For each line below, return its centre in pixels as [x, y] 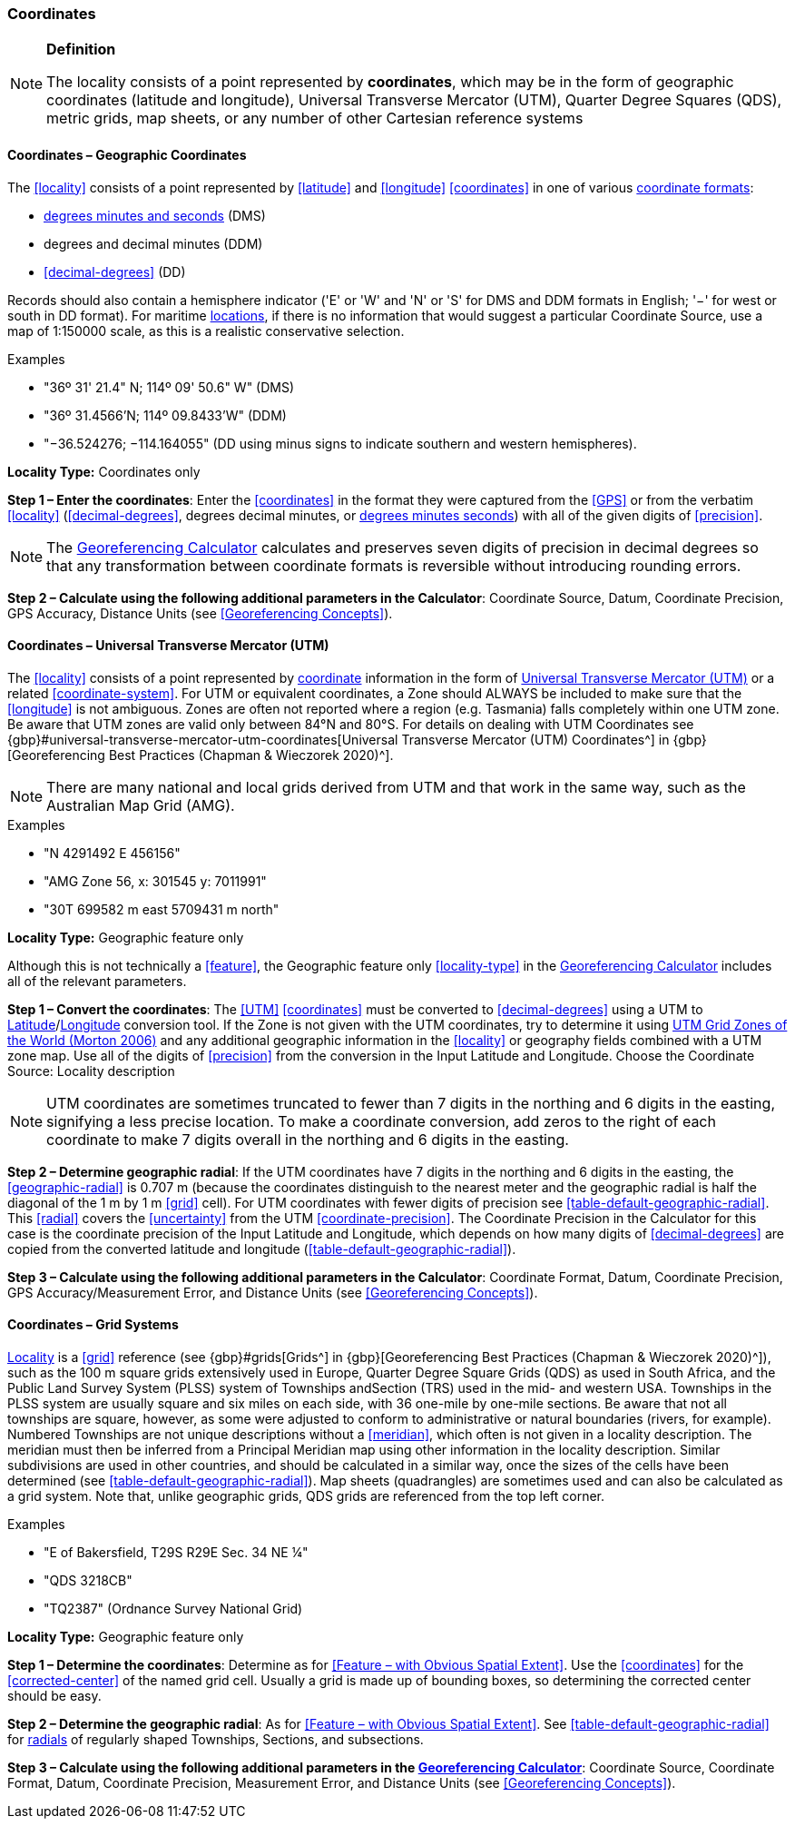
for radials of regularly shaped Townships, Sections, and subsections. [216, 1740]
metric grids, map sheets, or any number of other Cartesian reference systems [315, 118]
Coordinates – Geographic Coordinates [127, 154]
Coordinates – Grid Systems [93, 1325]
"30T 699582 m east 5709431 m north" [162, 909]
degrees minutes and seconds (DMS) [155, 215]
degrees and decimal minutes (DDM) [153, 243]
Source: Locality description [91, 1071]
